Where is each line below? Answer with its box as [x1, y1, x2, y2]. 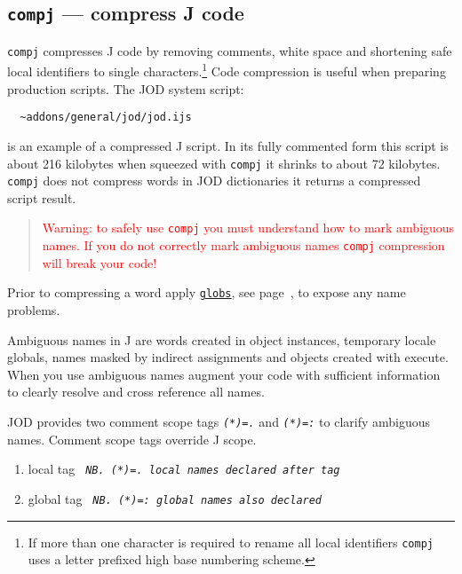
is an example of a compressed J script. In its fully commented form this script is [7, 136, 449, 154]
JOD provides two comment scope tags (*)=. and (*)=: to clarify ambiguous [7, 412, 431, 430]
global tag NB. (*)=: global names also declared [28, 489, 323, 507]
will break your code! [42, 253, 157, 271]
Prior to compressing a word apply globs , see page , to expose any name [7, 283, 406, 302]
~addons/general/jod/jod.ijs [20, 111, 192, 124]
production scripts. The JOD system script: [7, 79, 244, 98]
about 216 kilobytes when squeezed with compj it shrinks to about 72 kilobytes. [7, 153, 441, 172]
